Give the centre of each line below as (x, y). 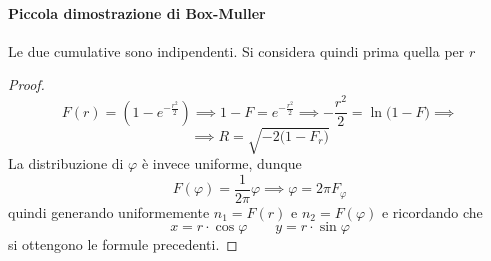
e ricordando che (432, 211)
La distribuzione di (66, 163)
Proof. (26, 84)
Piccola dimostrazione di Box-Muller (137, 12)
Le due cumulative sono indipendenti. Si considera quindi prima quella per (236, 50)
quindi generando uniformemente (109, 211)
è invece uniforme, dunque (221, 163)
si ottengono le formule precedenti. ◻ (123, 244)
